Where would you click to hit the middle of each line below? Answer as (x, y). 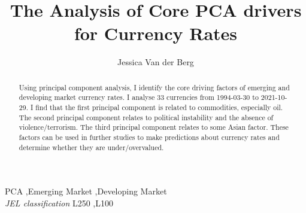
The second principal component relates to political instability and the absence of (146, 117)
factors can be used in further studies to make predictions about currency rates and (149, 137)
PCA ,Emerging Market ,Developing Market (86, 191)
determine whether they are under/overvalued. (91, 147)
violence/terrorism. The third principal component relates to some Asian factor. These (154, 127)
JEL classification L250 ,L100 (59, 203)
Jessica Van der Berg (156, 62)
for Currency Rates (156, 33)
